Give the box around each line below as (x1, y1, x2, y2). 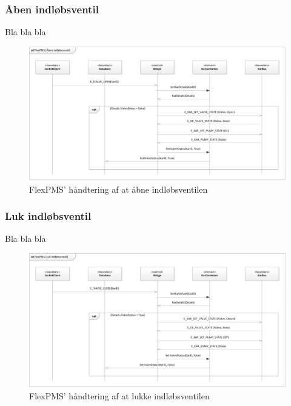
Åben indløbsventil (5, 1, 99, 16)
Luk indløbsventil (5, 208, 92, 224)
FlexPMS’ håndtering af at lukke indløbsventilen (29, 389, 210, 402)
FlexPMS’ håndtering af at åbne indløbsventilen (29, 182, 208, 195)
